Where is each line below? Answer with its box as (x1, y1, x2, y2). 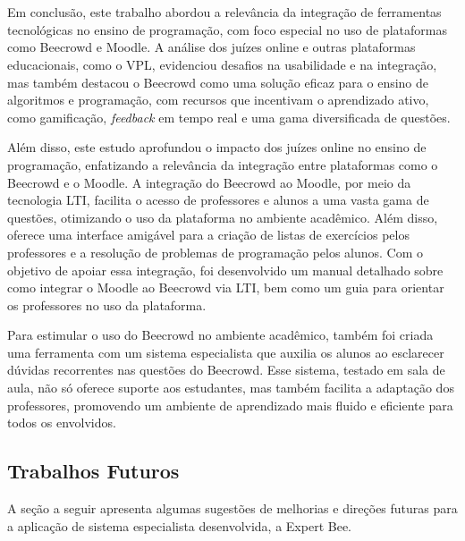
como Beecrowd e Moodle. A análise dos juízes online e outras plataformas (7, 38, 416, 56)
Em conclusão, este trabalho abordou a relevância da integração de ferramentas (7, 3, 442, 21)
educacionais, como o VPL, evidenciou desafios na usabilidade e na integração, (7, 55, 437, 73)
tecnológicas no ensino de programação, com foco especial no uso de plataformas (7, 20, 448, 38)
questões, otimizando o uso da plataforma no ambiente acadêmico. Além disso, (7, 207, 438, 226)
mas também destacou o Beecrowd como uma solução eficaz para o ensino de (7, 72, 429, 91)
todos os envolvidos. (7, 413, 116, 432)
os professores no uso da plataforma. (7, 295, 207, 314)
